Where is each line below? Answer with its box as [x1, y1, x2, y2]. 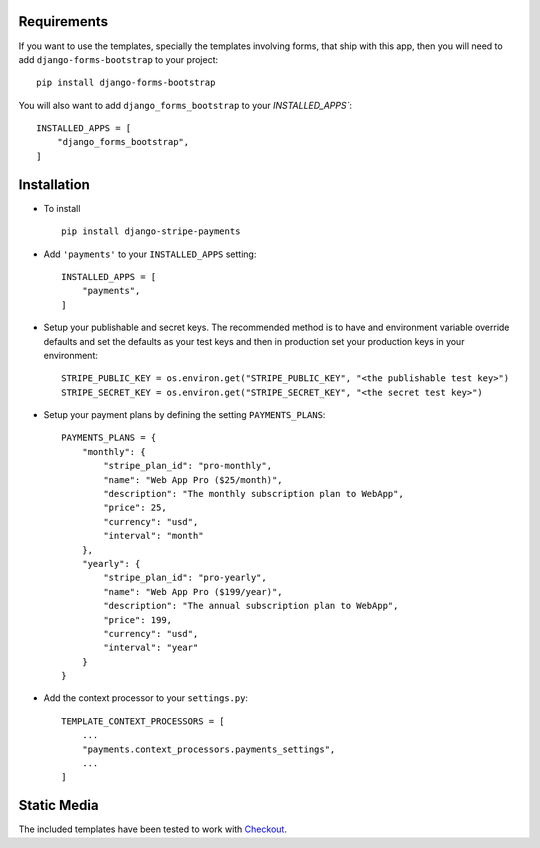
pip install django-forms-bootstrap [36, 77, 216, 89]
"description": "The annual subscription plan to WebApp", [103, 600, 399, 612]
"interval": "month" [103, 530, 204, 542]
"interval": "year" [103, 642, 199, 654]
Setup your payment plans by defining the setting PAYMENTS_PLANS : [43, 409, 326, 421]
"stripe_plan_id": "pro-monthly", [103, 460, 273, 472]
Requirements [18, 13, 109, 30]
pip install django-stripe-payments [61, 226, 241, 237]
